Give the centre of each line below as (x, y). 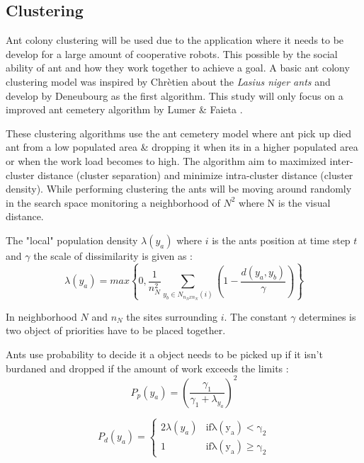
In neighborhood (41, 316)
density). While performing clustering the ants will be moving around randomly (179, 189)
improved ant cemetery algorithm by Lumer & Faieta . (124, 109)
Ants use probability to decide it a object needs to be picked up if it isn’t (164, 354)
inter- (341, 160)
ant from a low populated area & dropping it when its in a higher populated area (182, 147)
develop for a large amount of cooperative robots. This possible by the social (172, 53)
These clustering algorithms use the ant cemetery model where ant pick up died (179, 133)
